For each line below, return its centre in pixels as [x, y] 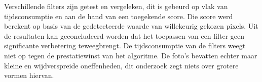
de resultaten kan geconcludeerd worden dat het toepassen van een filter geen [124, 35]
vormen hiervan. [29, 75]
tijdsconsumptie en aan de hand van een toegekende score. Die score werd [119, 16]
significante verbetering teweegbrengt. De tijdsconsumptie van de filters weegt [125, 46]
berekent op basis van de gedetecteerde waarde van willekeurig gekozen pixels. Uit [131, 26]
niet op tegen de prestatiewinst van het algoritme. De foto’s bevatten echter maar [131, 55]
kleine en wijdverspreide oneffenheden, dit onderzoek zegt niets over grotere [121, 65]
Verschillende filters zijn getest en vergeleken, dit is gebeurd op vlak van [116, 6]
